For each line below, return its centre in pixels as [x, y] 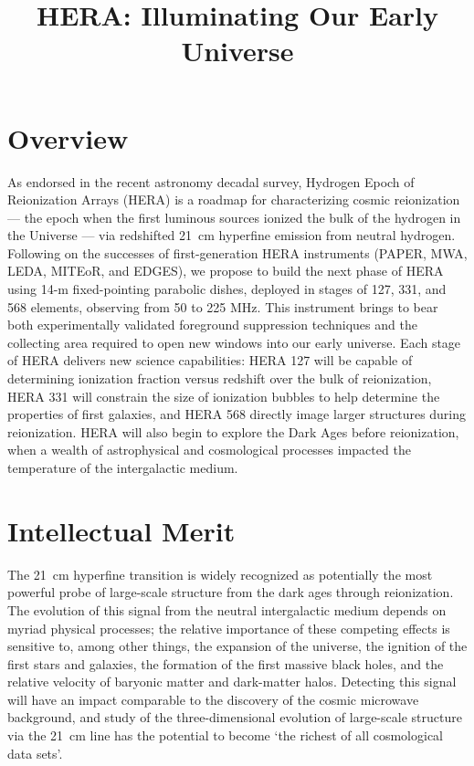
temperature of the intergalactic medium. [123, 467]
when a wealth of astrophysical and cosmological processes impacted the [209, 450]
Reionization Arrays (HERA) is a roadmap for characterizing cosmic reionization [234, 199]
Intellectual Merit [121, 530]
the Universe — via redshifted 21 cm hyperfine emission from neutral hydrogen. [232, 235]
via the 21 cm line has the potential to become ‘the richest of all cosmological [225, 735]
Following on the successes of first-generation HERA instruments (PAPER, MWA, [237, 252]
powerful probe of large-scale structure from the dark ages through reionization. [231, 592]
